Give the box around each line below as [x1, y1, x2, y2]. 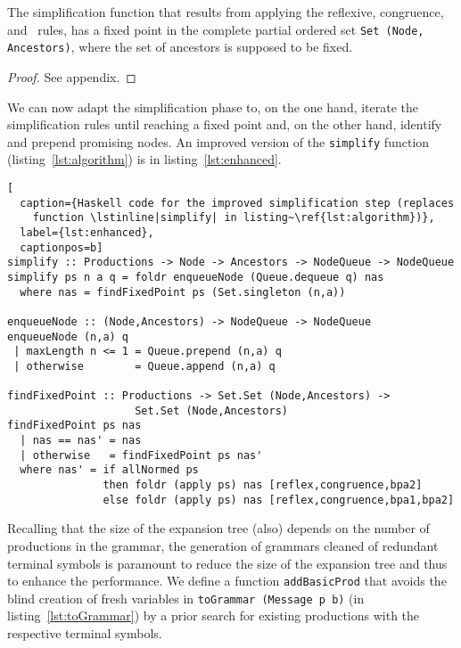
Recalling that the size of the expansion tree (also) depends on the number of [7, 519, 430, 537]
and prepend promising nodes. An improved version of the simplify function [7, 132, 430, 151]
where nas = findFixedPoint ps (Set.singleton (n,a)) [20, 285, 346, 299]
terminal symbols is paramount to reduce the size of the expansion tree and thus [7, 554, 448, 572]
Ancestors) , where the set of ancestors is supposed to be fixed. [7, 37, 353, 56]
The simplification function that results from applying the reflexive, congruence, [7, 3, 444, 21]
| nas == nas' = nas [20, 434, 142, 447]
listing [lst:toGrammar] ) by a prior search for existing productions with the [7, 606, 420, 625]
